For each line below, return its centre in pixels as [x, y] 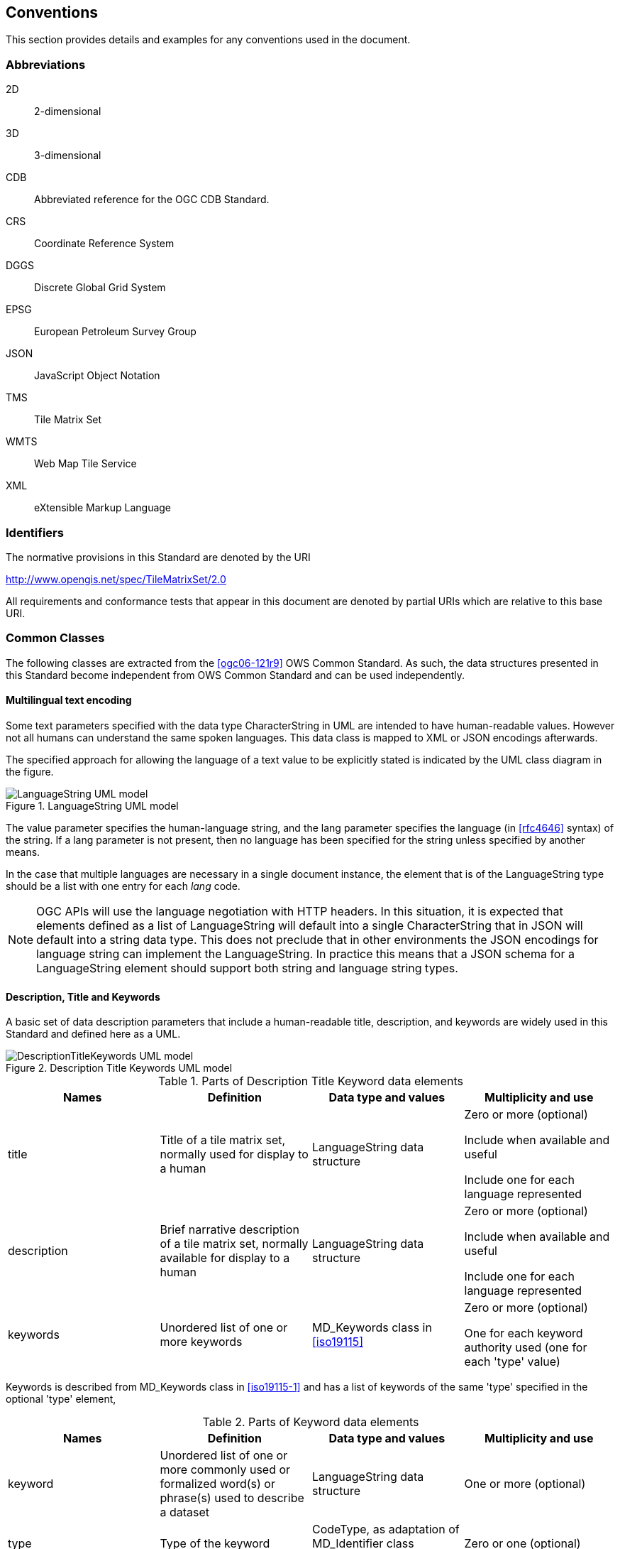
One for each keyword [524, 1333]
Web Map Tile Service [85, 464]
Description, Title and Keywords [83, 996]
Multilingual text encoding [69, 700]
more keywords [201, 1342]
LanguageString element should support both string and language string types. [247, 968]
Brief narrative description [229, 1230]
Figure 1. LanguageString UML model [92, 805]
